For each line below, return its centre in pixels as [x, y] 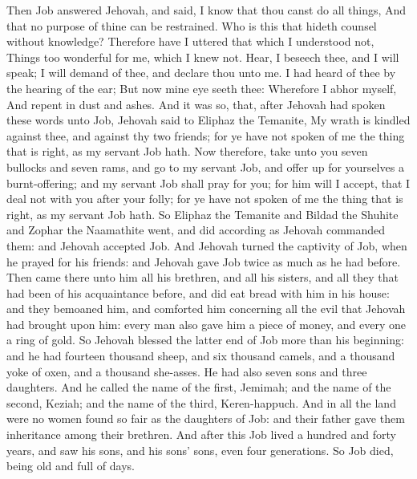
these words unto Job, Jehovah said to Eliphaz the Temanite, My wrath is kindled [208, 120]
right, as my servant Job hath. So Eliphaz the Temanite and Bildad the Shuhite [202, 214]
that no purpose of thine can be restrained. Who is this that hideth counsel [192, 25]
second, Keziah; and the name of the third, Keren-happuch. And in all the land [201, 402]
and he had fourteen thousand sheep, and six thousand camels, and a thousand [201, 356]
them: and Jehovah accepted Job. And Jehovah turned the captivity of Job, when [207, 245]
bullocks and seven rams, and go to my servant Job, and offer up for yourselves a [205, 166]
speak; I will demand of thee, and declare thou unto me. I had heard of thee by [201, 73]
